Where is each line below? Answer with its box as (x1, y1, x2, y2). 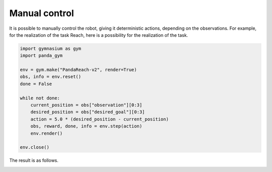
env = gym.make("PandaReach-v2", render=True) (20, 67, 137, 73)
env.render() (30, 130, 63, 136)
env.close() (20, 144, 50, 150)
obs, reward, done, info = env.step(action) (30, 124, 143, 129)
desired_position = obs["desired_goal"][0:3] (30, 109, 145, 115)
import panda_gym (20, 53, 63, 59)
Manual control (9, 8, 74, 19)
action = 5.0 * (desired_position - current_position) (30, 116, 169, 122)
